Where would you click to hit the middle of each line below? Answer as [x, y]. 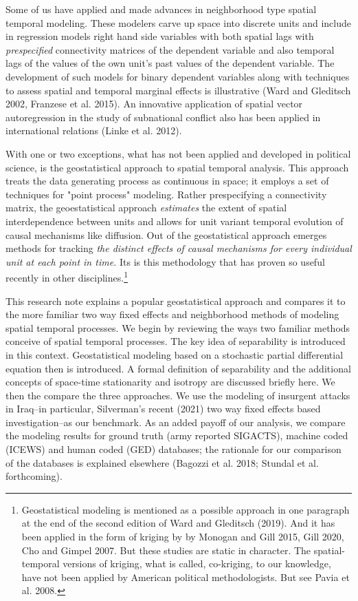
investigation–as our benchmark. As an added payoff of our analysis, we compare [176, 422]
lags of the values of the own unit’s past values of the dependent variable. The [170, 63]
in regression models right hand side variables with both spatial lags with [160, 36]
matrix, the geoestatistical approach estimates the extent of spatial [146, 208]
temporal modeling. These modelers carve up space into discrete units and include [178, 22]
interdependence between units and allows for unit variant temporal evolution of [175, 221]
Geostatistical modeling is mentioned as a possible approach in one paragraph [186, 509]
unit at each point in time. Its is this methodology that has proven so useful [165, 261]
